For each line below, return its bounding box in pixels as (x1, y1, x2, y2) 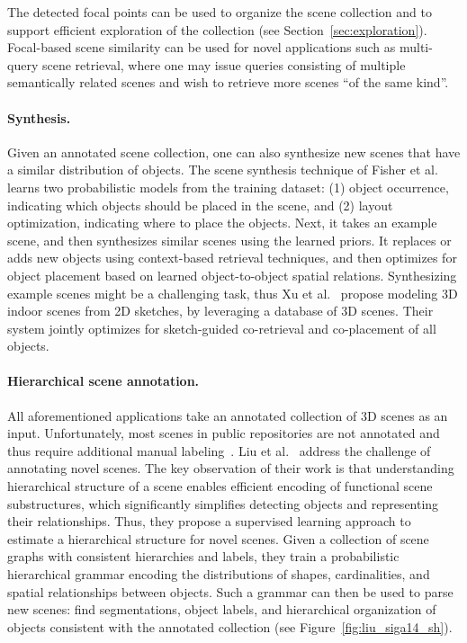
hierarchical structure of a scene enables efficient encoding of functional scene (7, 477, 433, 496)
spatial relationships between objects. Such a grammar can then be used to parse (7, 582, 454, 601)
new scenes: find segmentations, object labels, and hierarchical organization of (7, 600, 436, 619)
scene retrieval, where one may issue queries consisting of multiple (41, 55, 406, 74)
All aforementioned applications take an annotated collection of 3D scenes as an (7, 406, 448, 424)
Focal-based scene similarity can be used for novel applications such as (7, 38, 396, 57)
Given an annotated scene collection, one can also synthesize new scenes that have (7, 142, 461, 161)
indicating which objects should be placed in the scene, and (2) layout (7, 195, 393, 214)
